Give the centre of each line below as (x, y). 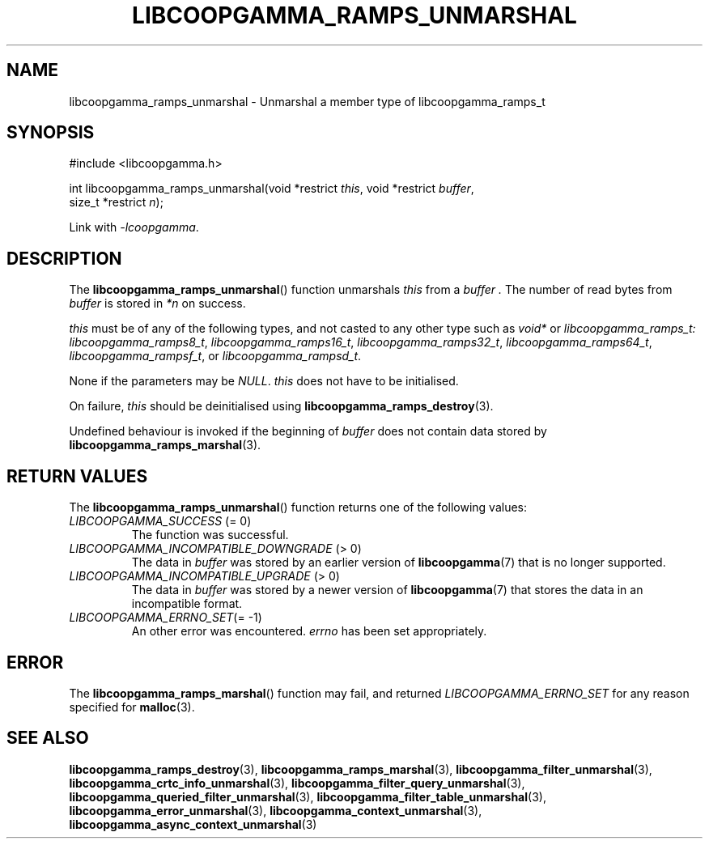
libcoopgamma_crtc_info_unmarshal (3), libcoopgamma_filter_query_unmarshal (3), (297, 783)
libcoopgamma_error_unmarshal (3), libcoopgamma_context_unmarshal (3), (276, 810)
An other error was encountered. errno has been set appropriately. (309, 631)
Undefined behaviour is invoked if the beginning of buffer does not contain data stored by (308, 431)
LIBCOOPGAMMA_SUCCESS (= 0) (160, 521)
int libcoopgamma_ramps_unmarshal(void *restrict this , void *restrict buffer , (272, 189)
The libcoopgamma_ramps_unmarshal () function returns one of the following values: (298, 507)
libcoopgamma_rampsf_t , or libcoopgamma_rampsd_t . (215, 356)
